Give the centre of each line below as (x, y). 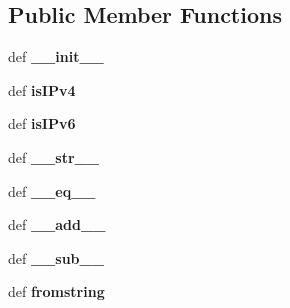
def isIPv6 (42, 123)
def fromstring (56, 291)
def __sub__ (56, 257)
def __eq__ (52, 190)
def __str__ (53, 156)
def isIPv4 (42, 89)
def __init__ (56, 56)
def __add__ (57, 224)
